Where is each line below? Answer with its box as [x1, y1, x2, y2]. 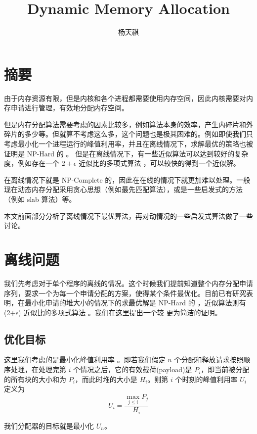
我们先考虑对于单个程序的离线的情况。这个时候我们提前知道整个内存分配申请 [4, 278, 253, 288]
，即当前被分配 [201, 364, 250, 375]
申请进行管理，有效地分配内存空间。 [10, 102, 128, 113]
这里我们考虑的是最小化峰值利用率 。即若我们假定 [4, 354, 166, 365]
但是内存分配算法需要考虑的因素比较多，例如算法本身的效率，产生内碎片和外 [4, 119, 253, 129]
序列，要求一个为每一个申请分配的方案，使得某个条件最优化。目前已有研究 [4, 288, 246, 298]
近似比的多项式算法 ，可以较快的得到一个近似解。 [79, 158, 240, 168]
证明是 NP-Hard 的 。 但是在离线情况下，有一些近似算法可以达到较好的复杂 [4, 148, 249, 158]
